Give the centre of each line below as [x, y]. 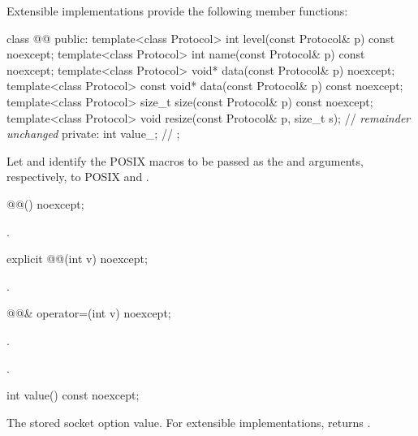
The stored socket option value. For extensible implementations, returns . [189, 422]
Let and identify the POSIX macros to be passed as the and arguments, [185, 160]
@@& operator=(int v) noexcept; [89, 313]
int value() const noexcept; [73, 395]
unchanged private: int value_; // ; [93, 134]
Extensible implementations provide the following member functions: [177, 11]
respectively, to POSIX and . [78, 177]
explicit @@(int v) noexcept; [77, 259]
